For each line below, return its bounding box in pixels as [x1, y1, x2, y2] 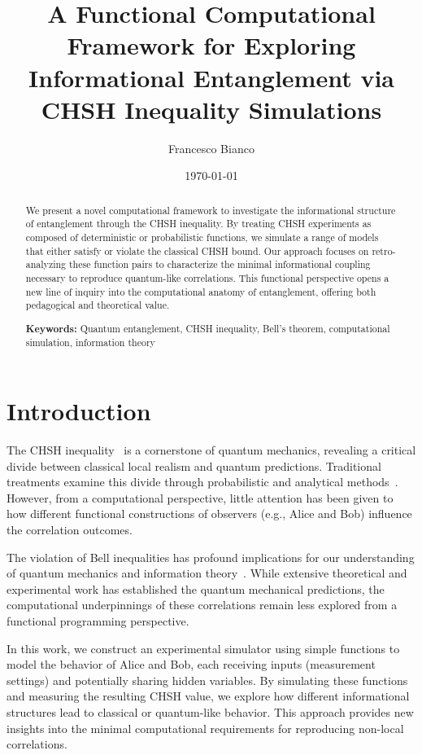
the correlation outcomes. [7, 521, 133, 538]
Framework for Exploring [67, 29, 356, 62]
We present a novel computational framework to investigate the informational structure [25, 203, 396, 217]
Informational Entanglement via [28, 60, 394, 94]
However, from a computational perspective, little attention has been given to [7, 489, 394, 506]
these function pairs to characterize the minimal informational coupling [68, 257, 371, 271]
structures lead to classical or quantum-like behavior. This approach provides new [7, 703, 414, 720]
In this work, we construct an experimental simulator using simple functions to [7, 639, 400, 656]
